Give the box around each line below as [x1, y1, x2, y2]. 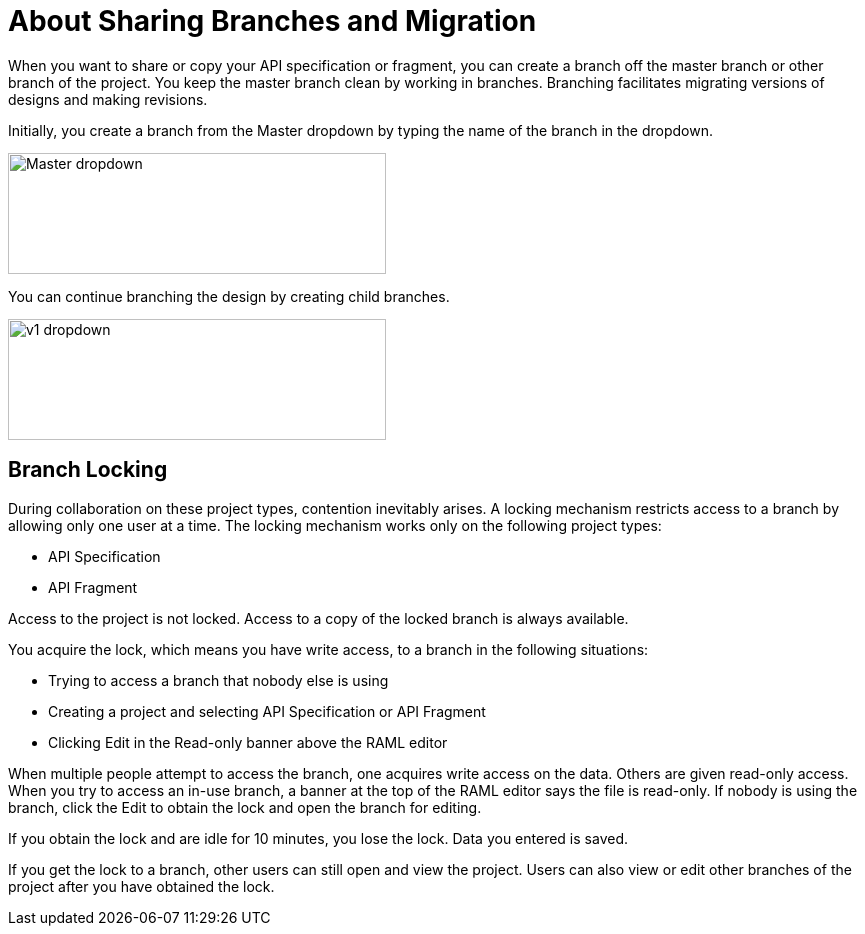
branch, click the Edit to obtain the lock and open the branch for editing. [8, 798, 482, 816]
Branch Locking [8, 457, 168, 483]
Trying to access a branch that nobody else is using [48, 671, 389, 689]
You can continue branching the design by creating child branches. [8, 287, 450, 305]
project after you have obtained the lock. [8, 877, 275, 895]
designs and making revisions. [8, 90, 208, 108]
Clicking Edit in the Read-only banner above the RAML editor [48, 733, 448, 751]
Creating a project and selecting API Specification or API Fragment [48, 702, 486, 720]
